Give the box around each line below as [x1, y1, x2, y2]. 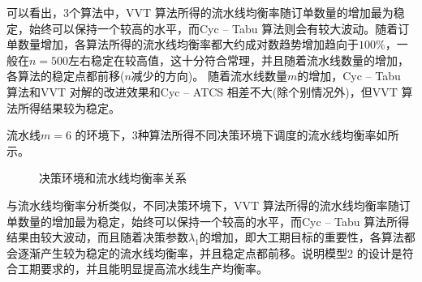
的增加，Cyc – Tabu [297, 67, 401, 84]
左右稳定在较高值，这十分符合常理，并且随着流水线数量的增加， [68, 51, 410, 68]
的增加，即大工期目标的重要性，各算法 [199, 229, 404, 246]
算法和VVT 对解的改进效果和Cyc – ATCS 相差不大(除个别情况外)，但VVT [6, 83, 398, 100]
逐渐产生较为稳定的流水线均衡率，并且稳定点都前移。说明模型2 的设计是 [17, 244, 403, 261]
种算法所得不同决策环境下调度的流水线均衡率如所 [137, 126, 399, 143]
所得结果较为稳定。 [17, 99, 120, 116]
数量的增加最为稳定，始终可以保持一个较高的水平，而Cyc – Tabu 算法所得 [17, 212, 410, 229]
